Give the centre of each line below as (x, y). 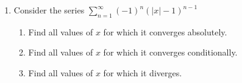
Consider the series (49, 10)
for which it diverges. (143, 72)
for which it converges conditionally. (170, 52)
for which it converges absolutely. (165, 31)
